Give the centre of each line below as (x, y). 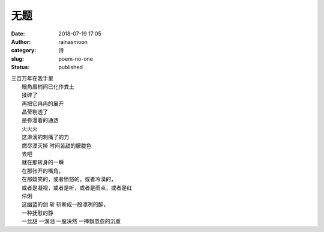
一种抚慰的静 (37, 213)
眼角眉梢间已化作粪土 (48, 87)
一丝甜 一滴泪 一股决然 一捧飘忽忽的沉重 (71, 221)
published (71, 67)
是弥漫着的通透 (40, 120)
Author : (21, 41)
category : (24, 50)
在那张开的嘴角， (43, 171)
